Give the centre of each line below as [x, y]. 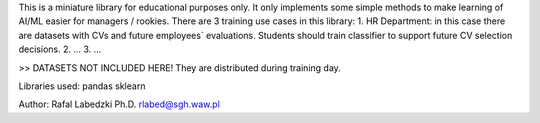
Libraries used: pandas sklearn [82, 86]
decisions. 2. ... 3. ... [60, 49]
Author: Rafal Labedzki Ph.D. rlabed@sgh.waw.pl [119, 104]
